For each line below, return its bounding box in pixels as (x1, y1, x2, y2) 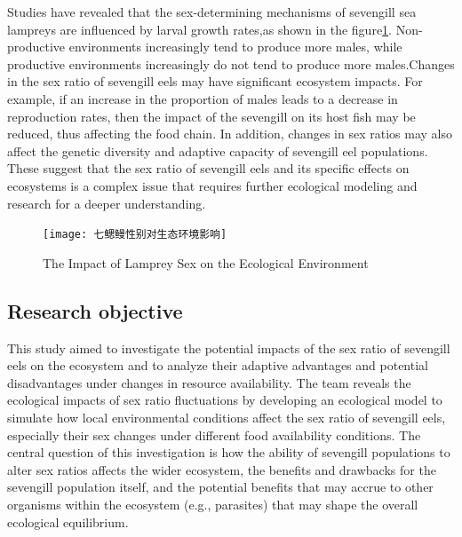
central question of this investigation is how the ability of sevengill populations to (7, 443, 450, 462)
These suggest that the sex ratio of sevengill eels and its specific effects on (7, 159, 410, 178)
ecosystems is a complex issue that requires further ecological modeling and (7, 176, 418, 194)
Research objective (7, 296, 183, 324)
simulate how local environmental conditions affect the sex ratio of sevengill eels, (7, 407, 446, 426)
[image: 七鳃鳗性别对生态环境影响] (43, 228, 227, 241)
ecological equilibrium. (7, 512, 129, 531)
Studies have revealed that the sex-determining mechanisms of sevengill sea (7, 3, 417, 20)
